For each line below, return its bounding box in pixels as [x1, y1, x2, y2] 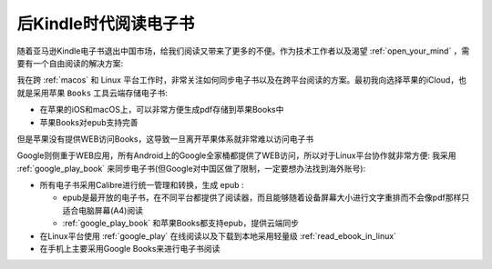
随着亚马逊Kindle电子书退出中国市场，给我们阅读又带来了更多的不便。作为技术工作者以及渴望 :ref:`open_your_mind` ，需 [16, 45, 470, 56]
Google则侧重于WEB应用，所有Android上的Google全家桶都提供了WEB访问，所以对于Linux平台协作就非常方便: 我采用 [16, 150, 456, 161]
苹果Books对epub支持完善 [39, 116, 138, 127]
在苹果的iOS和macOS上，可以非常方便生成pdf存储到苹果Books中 [39, 105, 284, 115]
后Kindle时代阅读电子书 [16, 14, 195, 34]
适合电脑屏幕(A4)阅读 [62, 204, 143, 215]
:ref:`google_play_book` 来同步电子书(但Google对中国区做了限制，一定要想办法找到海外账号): [16, 163, 366, 174]
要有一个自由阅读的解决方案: [16, 57, 124, 68]
